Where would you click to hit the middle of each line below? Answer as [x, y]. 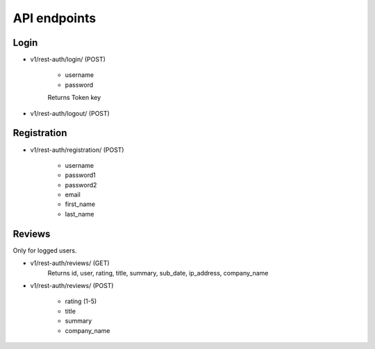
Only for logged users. [45, 250]
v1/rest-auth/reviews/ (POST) [72, 285]
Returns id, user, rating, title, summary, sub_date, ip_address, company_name [158, 273]
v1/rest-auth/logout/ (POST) [70, 113]
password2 [81, 185]
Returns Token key [74, 98]
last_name [80, 214]
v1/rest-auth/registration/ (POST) [77, 150]
